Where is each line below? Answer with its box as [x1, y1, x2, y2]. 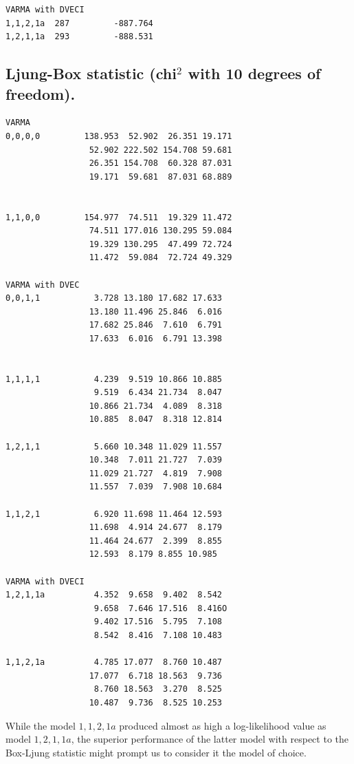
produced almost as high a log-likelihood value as [119, 718, 327, 732]
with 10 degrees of [188, 63, 321, 84]
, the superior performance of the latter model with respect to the [71, 732, 349, 746]
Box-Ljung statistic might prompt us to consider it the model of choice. [5, 745, 307, 759]
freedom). [5, 83, 76, 104]
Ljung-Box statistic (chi [5, 63, 177, 84]
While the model [5, 718, 76, 732]
